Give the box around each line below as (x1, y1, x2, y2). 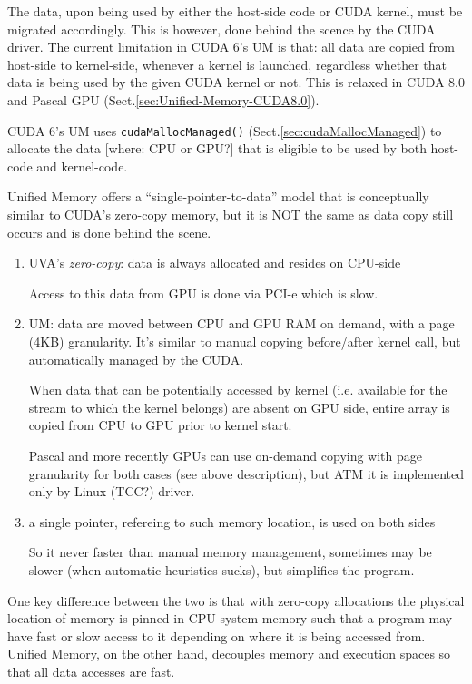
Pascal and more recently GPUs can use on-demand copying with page (28, 445, 423, 464)
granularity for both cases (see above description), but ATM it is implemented (28, 464, 465, 483)
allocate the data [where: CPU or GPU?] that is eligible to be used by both (7, 139, 427, 158)
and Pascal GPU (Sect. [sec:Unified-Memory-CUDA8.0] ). (7, 90, 320, 109)
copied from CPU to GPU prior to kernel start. (28, 415, 292, 435)
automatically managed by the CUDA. (28, 349, 244, 368)
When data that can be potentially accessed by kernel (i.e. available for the (28, 380, 447, 399)
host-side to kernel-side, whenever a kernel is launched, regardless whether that (7, 54, 447, 73)
